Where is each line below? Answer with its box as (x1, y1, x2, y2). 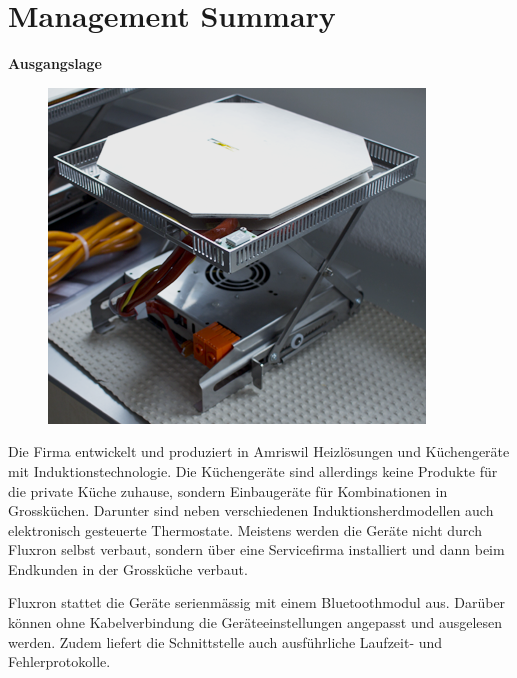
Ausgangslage (8, 53, 102, 74)
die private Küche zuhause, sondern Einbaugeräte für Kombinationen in (8, 480, 448, 501)
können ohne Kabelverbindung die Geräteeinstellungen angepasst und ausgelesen (8, 612, 503, 633)
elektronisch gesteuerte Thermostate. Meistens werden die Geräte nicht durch (8, 519, 482, 540)
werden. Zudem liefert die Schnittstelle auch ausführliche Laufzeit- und (8, 631, 443, 652)
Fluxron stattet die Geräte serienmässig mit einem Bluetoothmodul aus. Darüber (8, 592, 506, 613)
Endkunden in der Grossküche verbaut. (8, 558, 248, 579)
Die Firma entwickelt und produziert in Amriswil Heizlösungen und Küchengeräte (8, 441, 510, 462)
